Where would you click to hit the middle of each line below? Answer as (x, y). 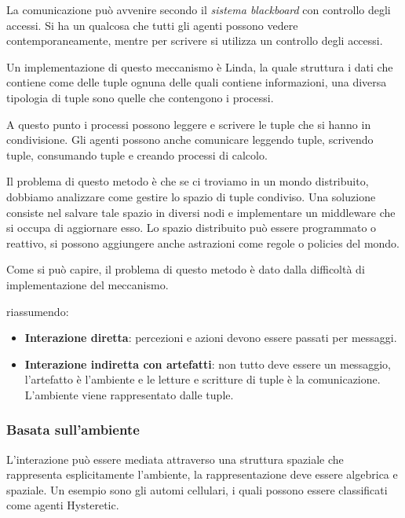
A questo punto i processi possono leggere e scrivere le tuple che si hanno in (189, 124)
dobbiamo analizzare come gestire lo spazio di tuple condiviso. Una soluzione (191, 196)
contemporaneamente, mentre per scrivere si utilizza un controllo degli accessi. (195, 40)
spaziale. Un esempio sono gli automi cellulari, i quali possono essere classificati (197, 489)
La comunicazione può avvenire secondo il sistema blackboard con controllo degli (199, 9)
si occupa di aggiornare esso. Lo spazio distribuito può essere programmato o (192, 228)
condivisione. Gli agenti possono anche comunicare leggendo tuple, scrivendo (190, 140)
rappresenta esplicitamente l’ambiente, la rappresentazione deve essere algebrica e (202, 474)
